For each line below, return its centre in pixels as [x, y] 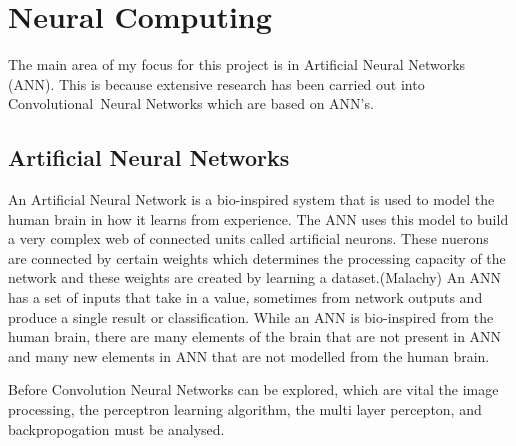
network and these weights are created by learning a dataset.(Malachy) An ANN [255, 277]
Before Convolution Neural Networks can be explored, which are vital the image [253, 389]
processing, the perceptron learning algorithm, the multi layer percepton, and [245, 409]
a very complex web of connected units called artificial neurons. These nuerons [248, 238]
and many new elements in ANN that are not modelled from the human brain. [249, 355]
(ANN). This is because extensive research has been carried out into [216, 83]
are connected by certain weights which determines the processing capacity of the [257, 257]
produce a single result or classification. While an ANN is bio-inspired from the [251, 316]
